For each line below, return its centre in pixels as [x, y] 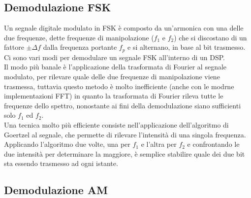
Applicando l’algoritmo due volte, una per [67, 144]
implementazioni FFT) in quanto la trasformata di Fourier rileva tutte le [114, 96]
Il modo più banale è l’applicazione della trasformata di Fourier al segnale [115, 67]
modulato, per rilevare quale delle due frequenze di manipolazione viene [112, 77]
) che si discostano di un [210, 37]
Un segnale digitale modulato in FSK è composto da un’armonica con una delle [124, 28]
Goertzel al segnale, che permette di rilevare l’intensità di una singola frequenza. [125, 134]
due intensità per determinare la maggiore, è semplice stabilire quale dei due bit [125, 153]
